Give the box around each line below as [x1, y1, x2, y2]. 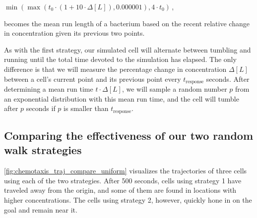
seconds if [26, 103, 56, 113]
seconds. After [206, 73, 250, 84]
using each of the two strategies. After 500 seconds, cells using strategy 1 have [4, 175, 242, 185]
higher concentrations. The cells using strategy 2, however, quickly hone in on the [4, 195, 252, 205]
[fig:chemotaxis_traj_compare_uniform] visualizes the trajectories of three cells [4, 165, 247, 176]
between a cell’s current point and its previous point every [4, 73, 181, 84]
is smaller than [64, 103, 109, 113]
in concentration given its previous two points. [4, 28, 145, 38]
